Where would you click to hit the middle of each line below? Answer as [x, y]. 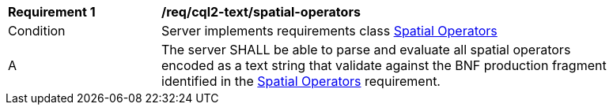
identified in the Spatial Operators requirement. [301, 81]
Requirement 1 [52, 12]
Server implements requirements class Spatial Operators [329, 31]
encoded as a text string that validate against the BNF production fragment [384, 65]
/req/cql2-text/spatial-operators [261, 12]
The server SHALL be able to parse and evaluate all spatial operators [366, 50]
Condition [37, 31]
